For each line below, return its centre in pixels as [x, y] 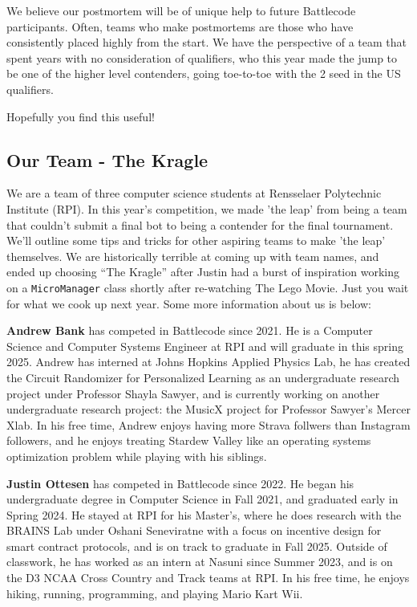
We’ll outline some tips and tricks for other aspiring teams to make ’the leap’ [196, 240]
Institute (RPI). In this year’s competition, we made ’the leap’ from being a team [207, 208]
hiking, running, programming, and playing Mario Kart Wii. [155, 593]
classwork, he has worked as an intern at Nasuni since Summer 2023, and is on [200, 562]
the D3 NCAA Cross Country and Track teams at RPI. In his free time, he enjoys [208, 578]
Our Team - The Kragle [107, 159]
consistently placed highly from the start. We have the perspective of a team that [206, 42]
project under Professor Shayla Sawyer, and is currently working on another [193, 393]
